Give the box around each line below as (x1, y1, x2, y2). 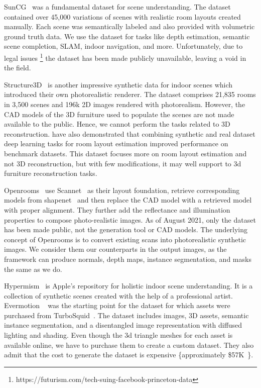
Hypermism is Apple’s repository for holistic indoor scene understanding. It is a (4, 280, 253, 291)
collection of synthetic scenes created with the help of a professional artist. (4, 290, 233, 301)
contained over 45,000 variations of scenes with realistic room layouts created (4, 11, 241, 22)
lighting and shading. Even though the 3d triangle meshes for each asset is (4, 330, 233, 340)
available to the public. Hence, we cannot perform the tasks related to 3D (4, 119, 230, 129)
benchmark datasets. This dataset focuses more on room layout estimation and (4, 148, 247, 158)
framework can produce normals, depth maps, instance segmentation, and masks (4, 253, 251, 264)
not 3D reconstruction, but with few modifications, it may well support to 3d (4, 158, 241, 168)
